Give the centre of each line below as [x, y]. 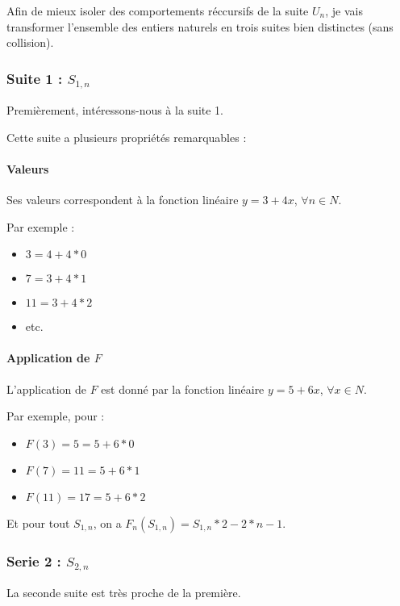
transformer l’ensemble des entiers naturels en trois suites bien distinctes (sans [200, 26]
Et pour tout [38, 522]
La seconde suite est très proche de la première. [124, 593]
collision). [30, 42]
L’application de [46, 389]
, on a [107, 522]
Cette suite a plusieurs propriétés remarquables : [127, 137]
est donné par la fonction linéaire [183, 389]
